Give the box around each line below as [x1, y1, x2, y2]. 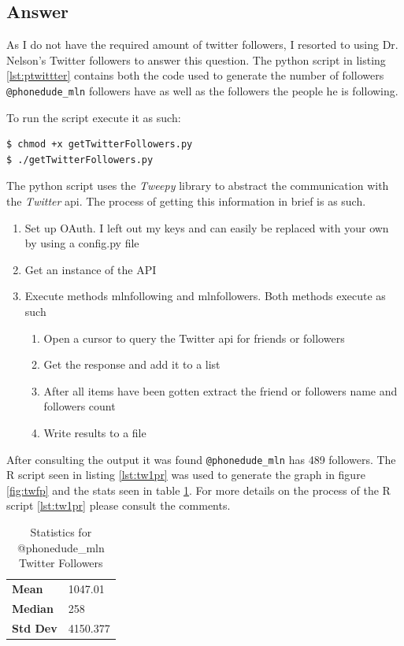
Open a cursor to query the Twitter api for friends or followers [43, 329, 345, 346]
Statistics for [30, 523, 92, 540]
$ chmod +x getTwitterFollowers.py [6, 139, 193, 150]
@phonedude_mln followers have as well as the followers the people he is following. [6, 82, 398, 98]
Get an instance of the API [24, 261, 157, 277]
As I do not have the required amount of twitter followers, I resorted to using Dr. [6, 36, 398, 53]
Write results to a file [43, 424, 146, 440]
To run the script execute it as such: [6, 109, 181, 125]
